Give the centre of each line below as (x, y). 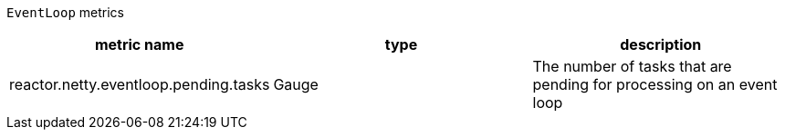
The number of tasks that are (632, 66)
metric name (139, 44)
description (661, 44)
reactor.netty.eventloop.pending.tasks (140, 84)
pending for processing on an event (655, 84)
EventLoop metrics (65, 12)
